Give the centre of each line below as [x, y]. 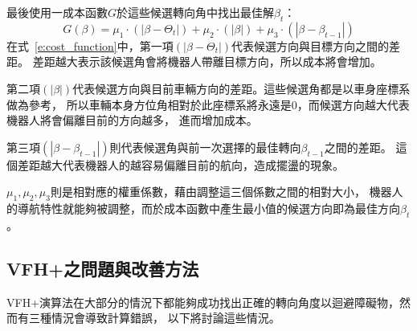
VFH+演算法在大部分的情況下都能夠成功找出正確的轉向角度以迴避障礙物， [203, 302]
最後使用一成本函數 [57, 12]
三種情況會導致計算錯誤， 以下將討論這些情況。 [154, 318]
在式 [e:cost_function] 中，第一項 [90, 45]
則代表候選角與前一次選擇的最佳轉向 [205, 147]
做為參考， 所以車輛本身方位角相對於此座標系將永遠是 [149, 104]
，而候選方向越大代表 [353, 104]
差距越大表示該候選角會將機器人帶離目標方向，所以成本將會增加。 [207, 61]
